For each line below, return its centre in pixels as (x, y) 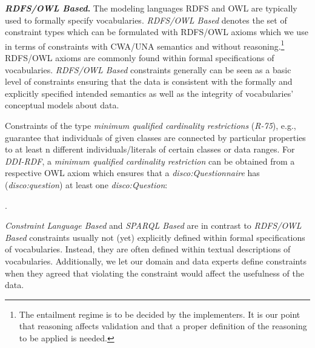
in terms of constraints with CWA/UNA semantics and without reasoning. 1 (145, 45)
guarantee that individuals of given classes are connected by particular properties (155, 137)
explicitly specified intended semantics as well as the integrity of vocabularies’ (149, 93)
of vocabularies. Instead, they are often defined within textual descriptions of (148, 249)
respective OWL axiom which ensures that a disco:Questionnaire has (132, 173)
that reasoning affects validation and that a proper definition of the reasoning (163, 326)
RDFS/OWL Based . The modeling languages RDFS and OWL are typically (151, 8)
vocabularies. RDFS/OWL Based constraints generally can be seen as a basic (148, 69)
